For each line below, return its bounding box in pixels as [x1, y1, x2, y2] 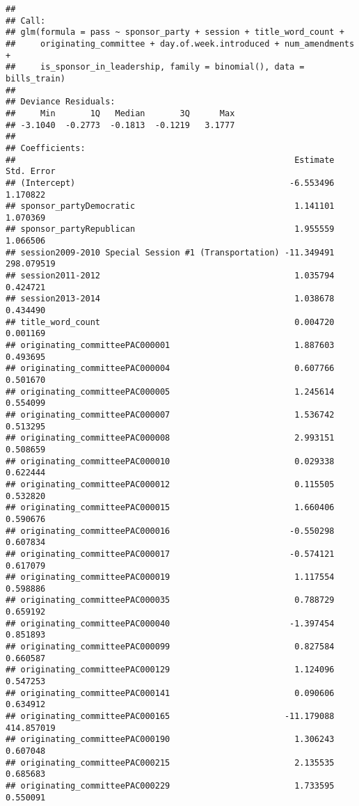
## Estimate [6, 155, 335, 165]
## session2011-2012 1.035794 [6, 271, 335, 281]
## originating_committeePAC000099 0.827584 [6, 642, 335, 652]
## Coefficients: [6, 143, 86, 153]
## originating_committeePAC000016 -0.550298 [6, 526, 335, 536]
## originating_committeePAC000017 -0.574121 [6, 548, 335, 559]
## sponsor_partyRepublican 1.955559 [6, 224, 335, 235]
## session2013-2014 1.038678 [6, 294, 335, 304]
